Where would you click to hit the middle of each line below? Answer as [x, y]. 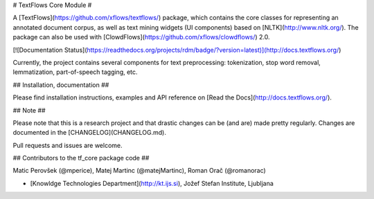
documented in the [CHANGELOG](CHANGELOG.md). [89, 133]
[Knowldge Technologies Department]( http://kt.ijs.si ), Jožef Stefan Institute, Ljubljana [152, 183]
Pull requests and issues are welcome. [68, 145]
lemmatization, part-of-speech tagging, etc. [75, 72]
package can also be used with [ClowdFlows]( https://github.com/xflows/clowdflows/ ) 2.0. [141, 37]
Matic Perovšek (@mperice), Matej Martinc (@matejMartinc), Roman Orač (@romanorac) [139, 171]
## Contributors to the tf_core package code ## [81, 158]
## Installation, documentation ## [61, 85]
